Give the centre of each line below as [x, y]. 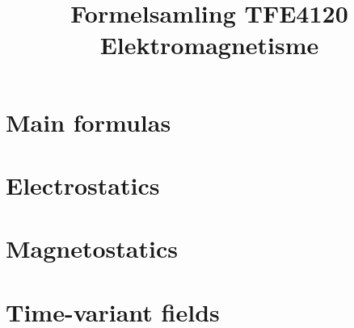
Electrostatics [83, 185]
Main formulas [88, 122]
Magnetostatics [92, 248]
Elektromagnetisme [209, 45]
